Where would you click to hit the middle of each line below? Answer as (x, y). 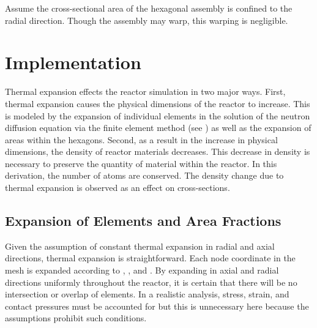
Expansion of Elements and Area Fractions (143, 221)
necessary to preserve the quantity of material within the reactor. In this (141, 163)
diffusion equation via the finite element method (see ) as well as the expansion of (158, 128)
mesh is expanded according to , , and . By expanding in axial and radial (142, 270)
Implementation (73, 62)
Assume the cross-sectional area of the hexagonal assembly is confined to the (149, 8)
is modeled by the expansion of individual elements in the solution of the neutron (158, 115)
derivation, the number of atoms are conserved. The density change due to (144, 175)
